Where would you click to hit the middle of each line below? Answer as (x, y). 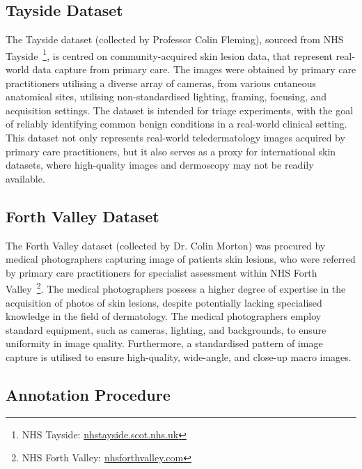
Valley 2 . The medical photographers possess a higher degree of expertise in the (176, 288)
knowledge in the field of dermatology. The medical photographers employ (164, 316)
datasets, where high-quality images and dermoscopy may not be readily (160, 165)
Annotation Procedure (88, 394)
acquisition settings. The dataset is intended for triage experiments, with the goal (180, 110)
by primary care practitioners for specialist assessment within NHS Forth (162, 272)
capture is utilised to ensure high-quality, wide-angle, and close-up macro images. (179, 357)
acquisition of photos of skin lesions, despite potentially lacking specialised (164, 302)
